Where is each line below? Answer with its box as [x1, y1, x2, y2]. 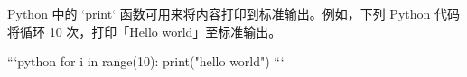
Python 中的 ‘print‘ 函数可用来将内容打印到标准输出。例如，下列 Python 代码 [7, 4, 460, 22]
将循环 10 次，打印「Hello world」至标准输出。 [7, 21, 282, 40]
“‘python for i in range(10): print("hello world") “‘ [7, 52, 285, 71]
